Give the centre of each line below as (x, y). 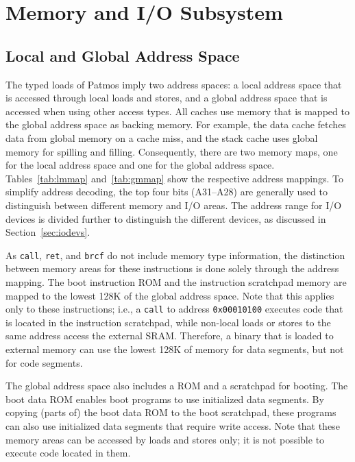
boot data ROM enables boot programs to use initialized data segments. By (165, 399)
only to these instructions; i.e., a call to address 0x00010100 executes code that (174, 309)
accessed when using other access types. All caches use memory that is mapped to (177, 111)
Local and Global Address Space (123, 55)
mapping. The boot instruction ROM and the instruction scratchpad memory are (176, 281)
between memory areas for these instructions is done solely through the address (172, 268)
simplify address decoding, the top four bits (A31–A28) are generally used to (167, 192)
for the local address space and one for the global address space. (140, 165)
